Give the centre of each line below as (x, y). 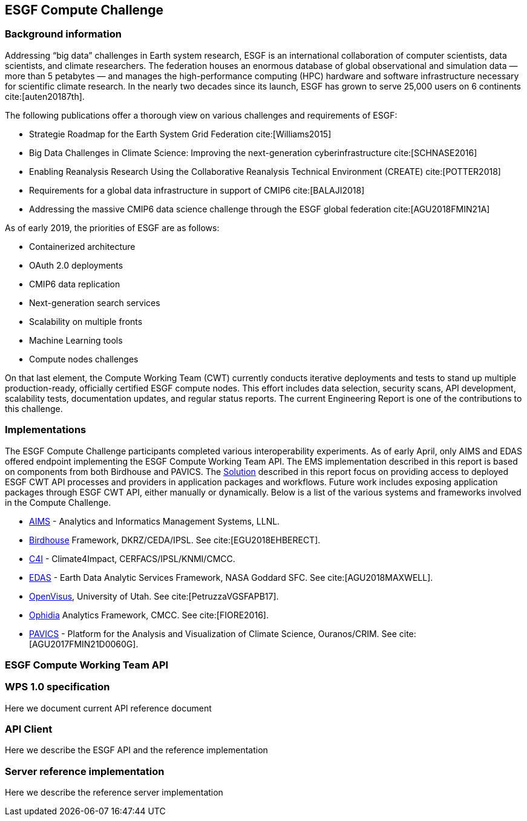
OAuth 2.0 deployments (76, 265)
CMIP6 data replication (75, 284)
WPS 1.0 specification (57, 687)
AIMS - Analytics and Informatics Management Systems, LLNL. (155, 521)
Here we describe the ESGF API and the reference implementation (136, 750)
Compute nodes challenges (84, 359)
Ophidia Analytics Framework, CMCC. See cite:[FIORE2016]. (149, 615)
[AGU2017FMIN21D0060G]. (84, 644)
